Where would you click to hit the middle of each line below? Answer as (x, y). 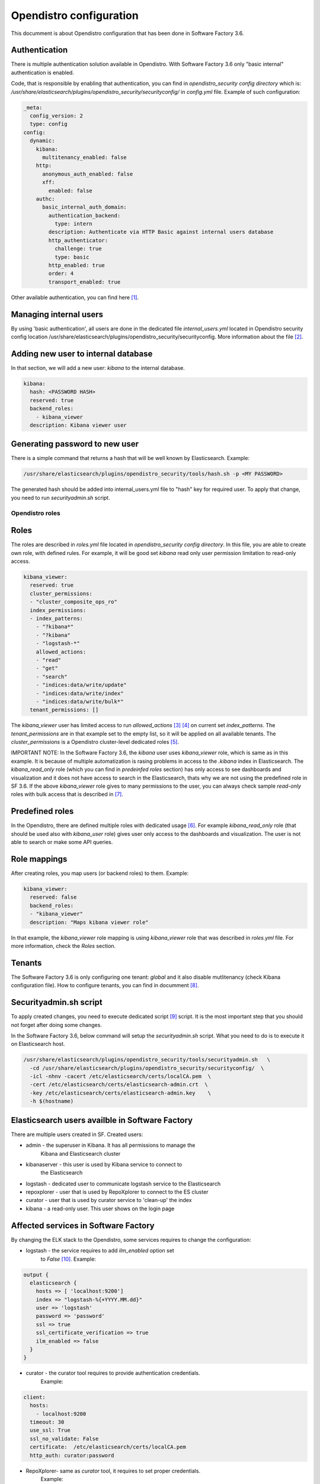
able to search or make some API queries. (62, 842)
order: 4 (61, 274)
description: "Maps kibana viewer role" (89, 922)
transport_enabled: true (84, 282)
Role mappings (39, 859)
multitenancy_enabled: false (84, 157)
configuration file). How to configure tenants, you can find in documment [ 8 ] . (105, 985)
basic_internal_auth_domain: (84, 207)
